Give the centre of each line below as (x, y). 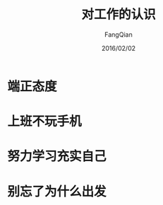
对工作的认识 (118, 14)
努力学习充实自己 (57, 157)
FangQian (119, 34)
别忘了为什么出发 (57, 191)
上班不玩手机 (45, 122)
